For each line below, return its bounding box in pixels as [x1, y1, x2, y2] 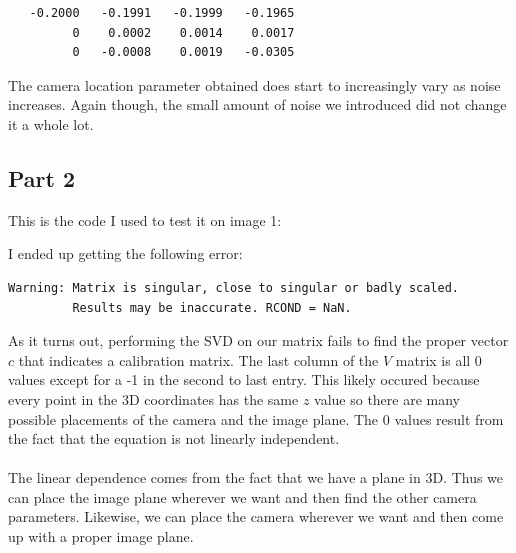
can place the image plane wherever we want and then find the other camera [8, 486, 477, 507]
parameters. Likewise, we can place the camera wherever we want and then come [8, 506, 504, 527]
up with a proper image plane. [8, 526, 194, 547]
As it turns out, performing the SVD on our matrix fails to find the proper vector [8, 330, 509, 351]
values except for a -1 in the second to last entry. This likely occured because [8, 369, 480, 390]
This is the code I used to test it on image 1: [8, 209, 282, 230]
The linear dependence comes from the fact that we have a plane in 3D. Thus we [8, 467, 504, 488]
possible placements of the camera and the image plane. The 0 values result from [8, 408, 504, 429]
